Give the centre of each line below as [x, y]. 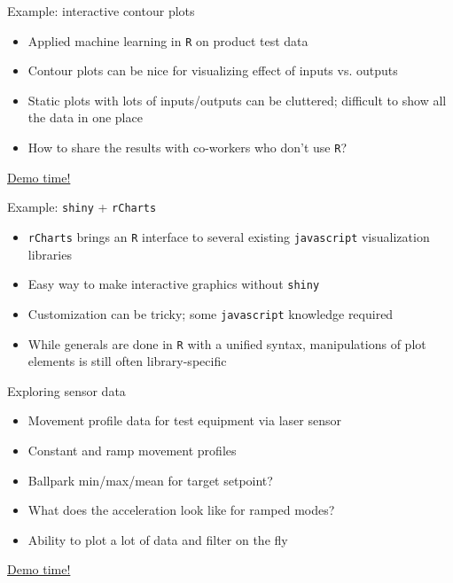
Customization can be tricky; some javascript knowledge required [211, 313]
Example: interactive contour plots [101, 11]
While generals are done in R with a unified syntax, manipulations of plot [227, 343]
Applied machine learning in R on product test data [168, 40]
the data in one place [85, 117]
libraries [50, 254]
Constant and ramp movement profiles [132, 450]
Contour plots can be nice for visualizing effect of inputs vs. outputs [213, 70]
